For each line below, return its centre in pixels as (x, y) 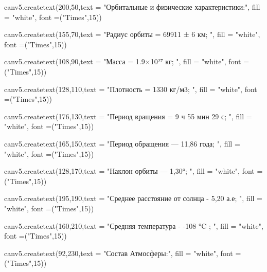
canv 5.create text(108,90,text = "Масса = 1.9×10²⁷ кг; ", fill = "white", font (123, 61)
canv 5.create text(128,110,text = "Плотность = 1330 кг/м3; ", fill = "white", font (131, 89)
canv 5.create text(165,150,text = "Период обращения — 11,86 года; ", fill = (122, 143)
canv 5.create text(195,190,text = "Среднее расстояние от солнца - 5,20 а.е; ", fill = (133, 198)
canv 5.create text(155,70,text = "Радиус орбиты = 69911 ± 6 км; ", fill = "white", (132, 34)
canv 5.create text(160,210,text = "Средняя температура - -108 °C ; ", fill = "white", (134, 225)
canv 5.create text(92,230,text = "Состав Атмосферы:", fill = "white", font (119, 253)
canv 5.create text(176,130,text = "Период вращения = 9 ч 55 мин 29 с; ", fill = (128, 116)
